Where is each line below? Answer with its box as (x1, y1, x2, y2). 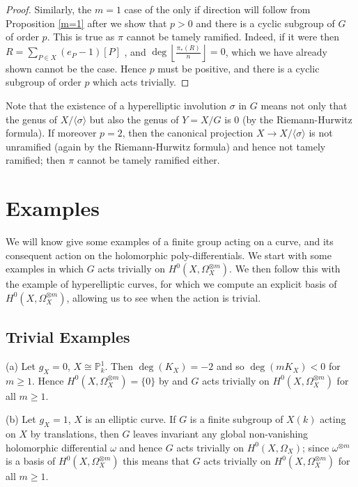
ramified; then (6, 153, 65, 167)
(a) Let (6, 359, 36, 373)
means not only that (260, 98, 348, 112)
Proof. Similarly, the (6, 2, 92, 16)
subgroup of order (6, 75, 81, 89)
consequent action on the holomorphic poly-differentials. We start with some (6, 247, 332, 262)
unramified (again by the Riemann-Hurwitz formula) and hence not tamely (6, 139, 326, 153)
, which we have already (225, 44, 327, 59)
